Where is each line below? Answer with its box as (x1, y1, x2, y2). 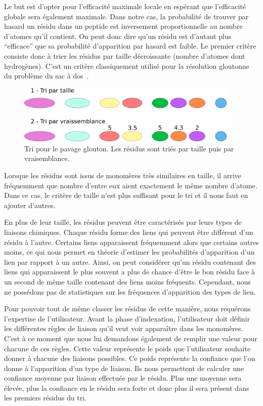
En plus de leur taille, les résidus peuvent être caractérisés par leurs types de (4, 217, 242, 227)
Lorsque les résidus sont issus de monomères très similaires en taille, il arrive (4, 170, 241, 180)
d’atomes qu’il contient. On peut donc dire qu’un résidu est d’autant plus (4, 30, 232, 41)
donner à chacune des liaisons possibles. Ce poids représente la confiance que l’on (4, 353, 255, 363)
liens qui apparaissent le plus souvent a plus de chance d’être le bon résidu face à (4, 266, 255, 277)
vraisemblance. (24, 153, 70, 164)
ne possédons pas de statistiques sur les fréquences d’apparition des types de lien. (4, 286, 256, 297)
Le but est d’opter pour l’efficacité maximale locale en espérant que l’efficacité (4, 1, 246, 11)
